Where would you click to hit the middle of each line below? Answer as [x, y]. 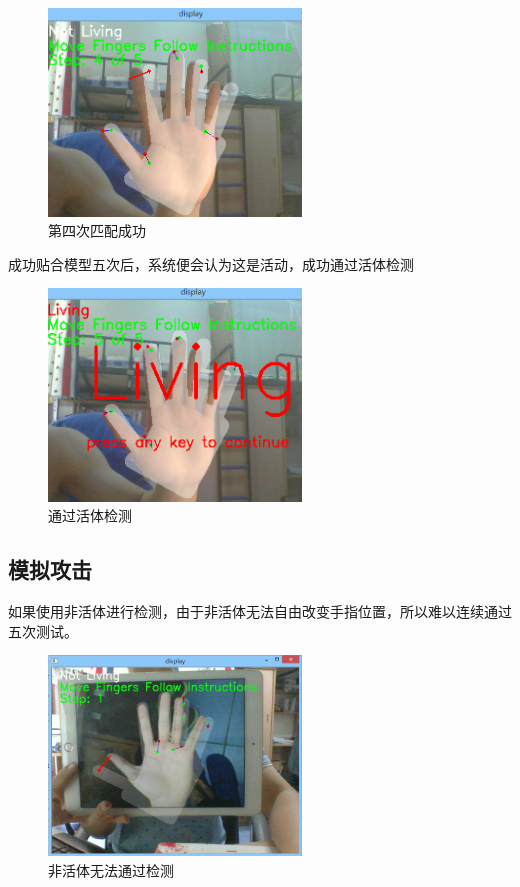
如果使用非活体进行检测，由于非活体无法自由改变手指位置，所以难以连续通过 [260, 611]
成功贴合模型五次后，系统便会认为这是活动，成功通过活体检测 [211, 263]
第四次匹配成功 [97, 230]
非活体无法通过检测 [111, 869]
